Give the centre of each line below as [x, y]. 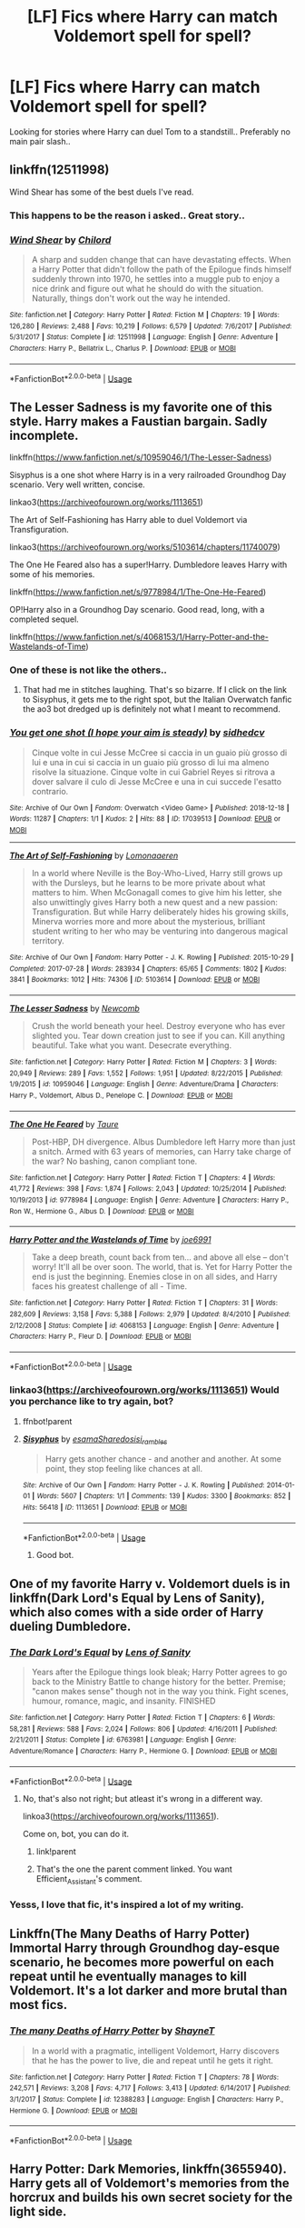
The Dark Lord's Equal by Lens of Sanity [100, 1652]
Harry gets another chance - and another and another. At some [163, 1459]
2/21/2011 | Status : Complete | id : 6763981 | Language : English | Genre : [123, 1740]
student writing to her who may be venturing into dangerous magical [160, 931]
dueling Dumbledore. [70, 1626]
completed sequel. [44, 619]
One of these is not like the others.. [89, 670]
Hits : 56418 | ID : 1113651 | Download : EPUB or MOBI [105, 1507]
